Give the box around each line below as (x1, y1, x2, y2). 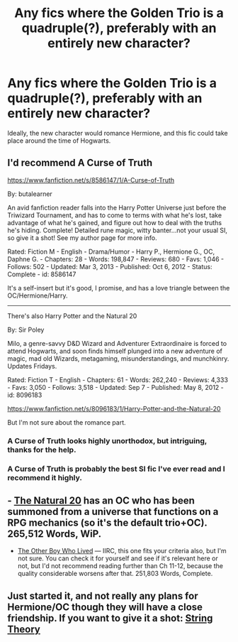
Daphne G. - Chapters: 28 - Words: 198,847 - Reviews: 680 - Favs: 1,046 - (7, 254, 225, 263)
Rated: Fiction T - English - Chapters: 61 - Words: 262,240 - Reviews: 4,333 (7, 375, 229, 384)
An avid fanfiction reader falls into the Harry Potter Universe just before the (7, 203, 227, 212)
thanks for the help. (7, 445, 76, 455)
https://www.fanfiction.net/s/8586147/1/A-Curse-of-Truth (7, 175, 175, 184)
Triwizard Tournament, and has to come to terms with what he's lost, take (7, 211, 222, 219)
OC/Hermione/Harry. (7, 291, 69, 300)
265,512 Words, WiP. (7, 528, 102, 540)
